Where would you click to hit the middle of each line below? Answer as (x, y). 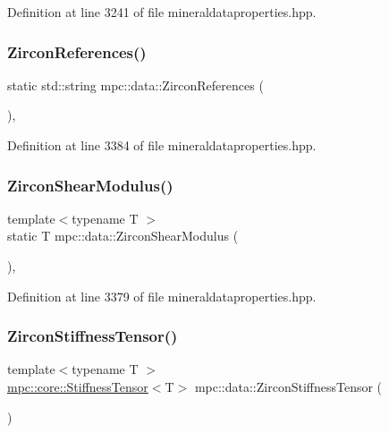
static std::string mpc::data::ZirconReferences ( (135, 85)
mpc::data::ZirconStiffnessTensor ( (288, 386)
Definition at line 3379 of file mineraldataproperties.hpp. (162, 296)
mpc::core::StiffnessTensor (78, 386)
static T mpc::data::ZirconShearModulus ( (123, 236)
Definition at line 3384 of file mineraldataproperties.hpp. (162, 145)
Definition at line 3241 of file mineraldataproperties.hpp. (162, 12)
